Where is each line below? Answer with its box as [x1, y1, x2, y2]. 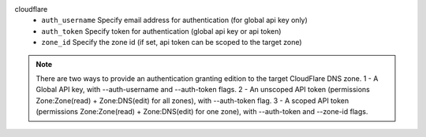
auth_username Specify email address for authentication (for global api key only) [41, 16, 308, 25]
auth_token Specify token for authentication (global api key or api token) [41, 26, 282, 35]
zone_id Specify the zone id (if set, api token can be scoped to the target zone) [41, 38, 303, 47]
